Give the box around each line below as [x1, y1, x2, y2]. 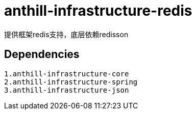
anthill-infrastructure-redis [4, 2, 192, 19]
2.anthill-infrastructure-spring [4, 77, 138, 86]
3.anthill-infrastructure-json [4, 85, 129, 94]
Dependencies [4, 48, 80, 61]
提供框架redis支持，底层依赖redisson [4, 30, 129, 39]
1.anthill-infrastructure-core [4, 69, 129, 78]
